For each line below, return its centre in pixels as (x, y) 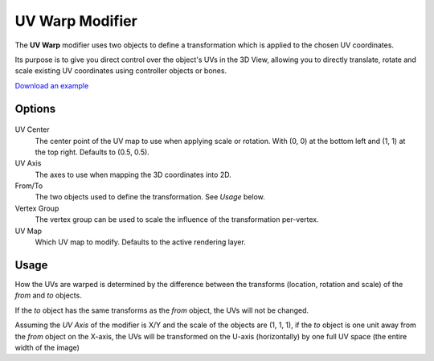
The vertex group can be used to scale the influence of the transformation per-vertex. (177, 219)
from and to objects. (48, 295)
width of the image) (47, 347)
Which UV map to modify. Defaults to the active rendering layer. (141, 242)
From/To (29, 186)
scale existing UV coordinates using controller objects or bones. (121, 71)
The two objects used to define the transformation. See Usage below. (150, 197)
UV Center (32, 129)
